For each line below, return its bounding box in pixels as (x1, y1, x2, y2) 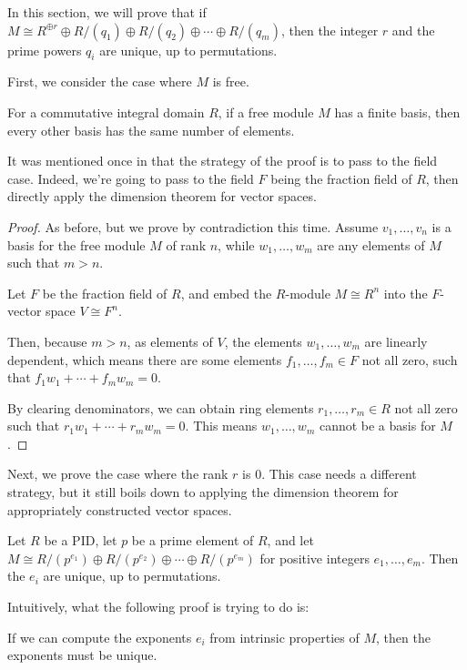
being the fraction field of (270, 168, 412, 188)
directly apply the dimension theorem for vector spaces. (7, 187, 317, 206)
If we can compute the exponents (7, 627, 192, 646)
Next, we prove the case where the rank (7, 464, 228, 483)
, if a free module (218, 102, 314, 121)
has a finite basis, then (334, 102, 461, 121)
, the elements (224, 331, 302, 350)
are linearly (364, 331, 428, 350)
